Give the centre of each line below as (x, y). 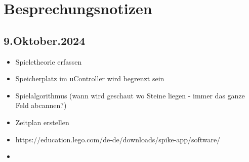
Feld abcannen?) (41, 105)
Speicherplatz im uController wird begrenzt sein (90, 78)
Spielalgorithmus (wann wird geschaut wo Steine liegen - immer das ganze (130, 95)
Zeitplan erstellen (42, 122)
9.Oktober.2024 (45, 40)
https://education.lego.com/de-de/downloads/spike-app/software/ (118, 139)
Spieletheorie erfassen (49, 61)
